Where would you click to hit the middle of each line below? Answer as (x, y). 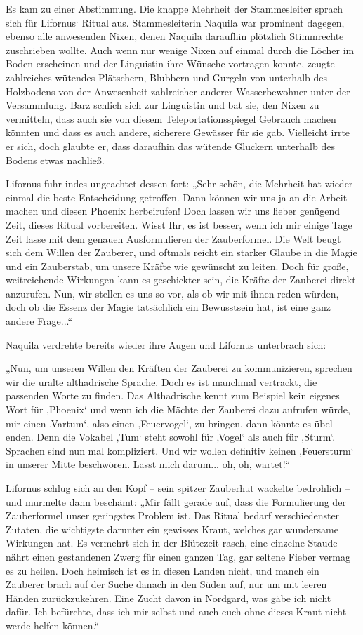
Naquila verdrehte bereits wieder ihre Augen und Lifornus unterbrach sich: (166, 344)
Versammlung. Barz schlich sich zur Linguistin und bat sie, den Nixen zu (163, 105)
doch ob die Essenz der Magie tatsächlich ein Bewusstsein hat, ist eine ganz (168, 307)
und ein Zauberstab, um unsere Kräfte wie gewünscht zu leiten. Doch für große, (177, 266)
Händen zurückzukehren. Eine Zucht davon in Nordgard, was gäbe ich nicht (169, 597)
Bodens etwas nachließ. (55, 160)
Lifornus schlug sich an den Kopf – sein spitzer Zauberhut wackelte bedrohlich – (178, 488)
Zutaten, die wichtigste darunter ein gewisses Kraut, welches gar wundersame (172, 529)
